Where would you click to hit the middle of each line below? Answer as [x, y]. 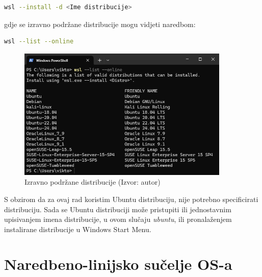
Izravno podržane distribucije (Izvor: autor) [93, 182]
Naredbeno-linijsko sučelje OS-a [118, 264]
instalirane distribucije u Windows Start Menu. [78, 229]
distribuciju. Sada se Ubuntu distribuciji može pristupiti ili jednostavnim [118, 209]
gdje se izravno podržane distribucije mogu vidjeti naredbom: [100, 24]
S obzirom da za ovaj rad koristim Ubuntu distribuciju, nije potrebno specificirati [131, 199]
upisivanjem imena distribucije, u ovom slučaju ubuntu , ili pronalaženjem [118, 219]
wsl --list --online [39, 42]
